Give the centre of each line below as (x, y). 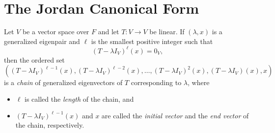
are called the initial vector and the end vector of (175, 115)
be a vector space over (56, 32)
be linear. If (167, 32)
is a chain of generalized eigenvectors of (63, 82)
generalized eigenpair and (42, 41)
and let (109, 32)
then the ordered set (34, 59)
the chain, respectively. (50, 125)
